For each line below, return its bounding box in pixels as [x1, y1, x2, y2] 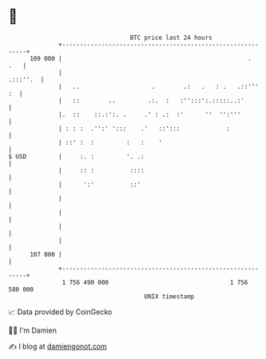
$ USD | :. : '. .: [8, 152, 145, 161]
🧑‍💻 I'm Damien [8, 325, 58, 335]
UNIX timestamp [144, 292, 195, 301]
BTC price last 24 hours [129, 34, 213, 42]
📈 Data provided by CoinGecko [8, 307, 113, 317]
